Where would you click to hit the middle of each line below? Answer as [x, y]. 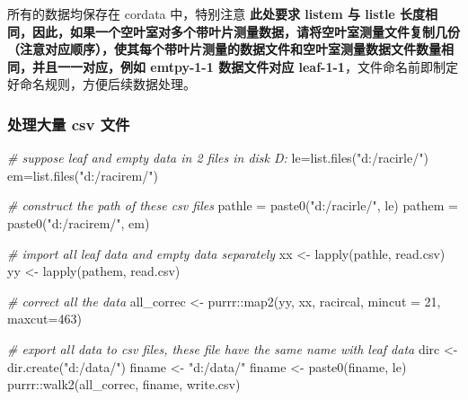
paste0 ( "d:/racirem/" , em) [79, 222]
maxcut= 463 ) [44, 319]
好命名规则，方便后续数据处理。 [102, 84]
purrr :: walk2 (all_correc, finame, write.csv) [124, 384]
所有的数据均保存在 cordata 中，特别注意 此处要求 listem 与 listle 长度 [216, 13]
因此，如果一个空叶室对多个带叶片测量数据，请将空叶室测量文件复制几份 [246, 31]
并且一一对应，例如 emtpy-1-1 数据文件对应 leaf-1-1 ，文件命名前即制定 [245, 66]
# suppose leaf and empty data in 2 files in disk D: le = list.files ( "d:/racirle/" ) [218, 158]
